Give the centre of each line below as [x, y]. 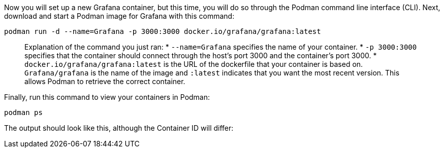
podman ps [23, 112]
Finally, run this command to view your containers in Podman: [107, 97]
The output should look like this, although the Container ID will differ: [119, 128]
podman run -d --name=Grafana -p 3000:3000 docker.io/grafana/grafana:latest [163, 31]
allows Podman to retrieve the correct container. [105, 81]
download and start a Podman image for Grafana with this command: [119, 16]
